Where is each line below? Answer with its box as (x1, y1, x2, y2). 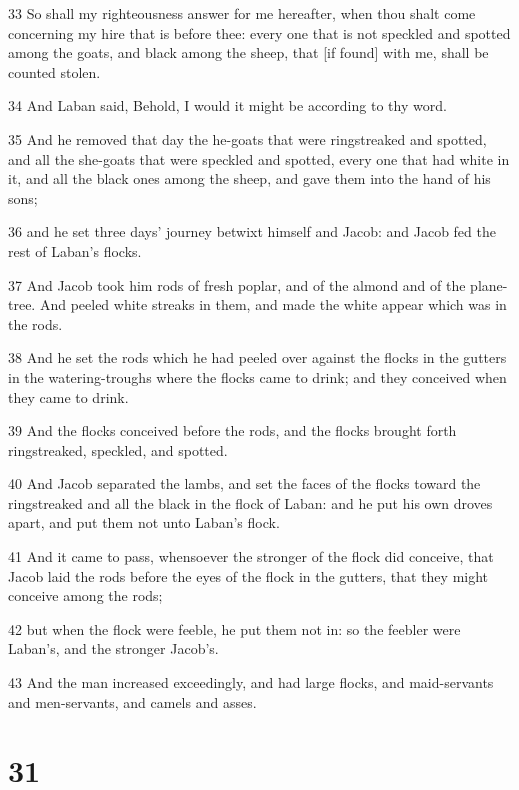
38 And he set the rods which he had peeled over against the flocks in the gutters (8, 347, 507, 368)
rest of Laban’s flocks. (8, 240, 142, 261)
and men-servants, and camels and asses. (8, 691, 257, 712)
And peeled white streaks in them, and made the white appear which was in (39, 294, 507, 315)
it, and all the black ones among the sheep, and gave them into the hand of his (8, 168, 491, 189)
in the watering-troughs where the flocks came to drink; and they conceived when (8, 366, 507, 387)
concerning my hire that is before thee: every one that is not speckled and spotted (8, 22, 511, 43)
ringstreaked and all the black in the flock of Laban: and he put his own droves (8, 492, 493, 513)
